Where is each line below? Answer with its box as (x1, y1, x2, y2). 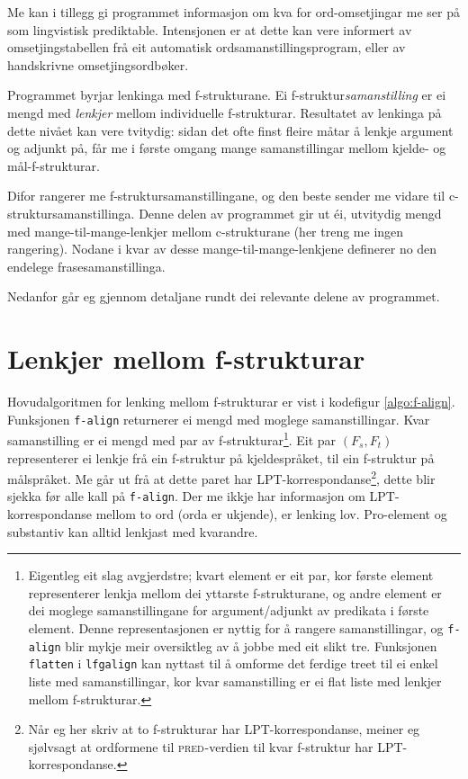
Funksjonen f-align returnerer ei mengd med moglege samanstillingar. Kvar (7, 409, 430, 428)
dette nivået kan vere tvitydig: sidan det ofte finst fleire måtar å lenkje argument (7, 121, 454, 139)
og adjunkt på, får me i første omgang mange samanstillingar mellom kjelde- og (7, 139, 446, 157)
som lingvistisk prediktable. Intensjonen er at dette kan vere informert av (7, 20, 412, 39)
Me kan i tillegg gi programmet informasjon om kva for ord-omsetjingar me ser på (7, 3, 460, 21)
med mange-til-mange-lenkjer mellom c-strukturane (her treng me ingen (7, 221, 404, 240)
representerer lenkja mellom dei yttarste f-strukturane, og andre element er (28, 583, 442, 602)
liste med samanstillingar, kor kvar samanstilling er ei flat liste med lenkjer (28, 671, 442, 690)
